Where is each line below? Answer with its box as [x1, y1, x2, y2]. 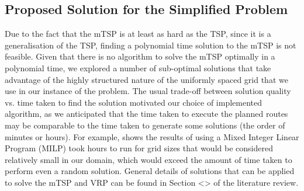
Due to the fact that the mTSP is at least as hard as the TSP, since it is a [5, 27, 271, 40]
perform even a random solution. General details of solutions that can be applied [5, 165, 295, 177]
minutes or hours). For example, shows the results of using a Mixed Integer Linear [5, 130, 299, 143]
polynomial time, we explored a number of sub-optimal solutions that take [5, 61, 271, 74]
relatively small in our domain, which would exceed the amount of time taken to [5, 153, 292, 165]
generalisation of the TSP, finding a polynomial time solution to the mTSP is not [5, 39, 296, 51]
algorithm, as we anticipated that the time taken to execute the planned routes [5, 107, 288, 120]
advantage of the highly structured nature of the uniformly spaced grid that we [5, 73, 288, 85]
